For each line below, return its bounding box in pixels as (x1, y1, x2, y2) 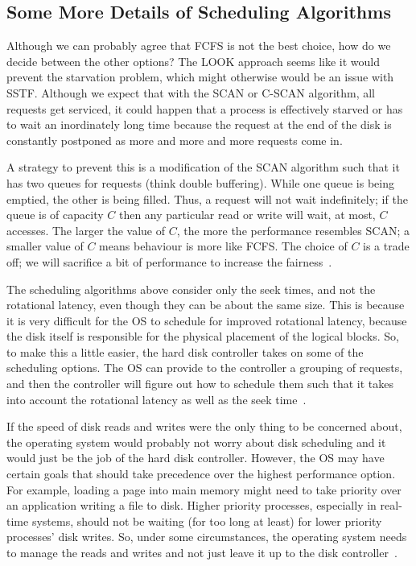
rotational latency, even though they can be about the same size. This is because (6, 296, 405, 313)
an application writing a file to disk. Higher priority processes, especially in (6, 497, 377, 514)
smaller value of (6, 238, 84, 254)
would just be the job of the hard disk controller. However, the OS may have (6, 449, 385, 466)
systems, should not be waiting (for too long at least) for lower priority (31, 512, 382, 529)
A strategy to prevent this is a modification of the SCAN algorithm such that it (6, 159, 400, 176)
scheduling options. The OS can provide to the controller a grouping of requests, (6, 359, 403, 376)
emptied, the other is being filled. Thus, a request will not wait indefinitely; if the (6, 190, 408, 207)
